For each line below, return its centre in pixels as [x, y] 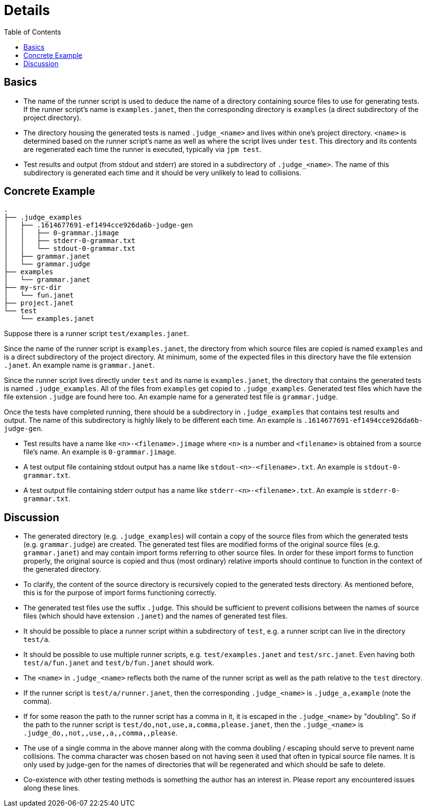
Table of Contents [33, 32]
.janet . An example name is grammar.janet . [79, 365]
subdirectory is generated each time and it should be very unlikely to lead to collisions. [163, 172]
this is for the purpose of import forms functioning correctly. [120, 593]
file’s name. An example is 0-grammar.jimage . [100, 452]
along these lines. [52, 788]
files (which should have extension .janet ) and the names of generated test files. [155, 616]
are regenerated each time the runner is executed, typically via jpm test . [143, 149]
